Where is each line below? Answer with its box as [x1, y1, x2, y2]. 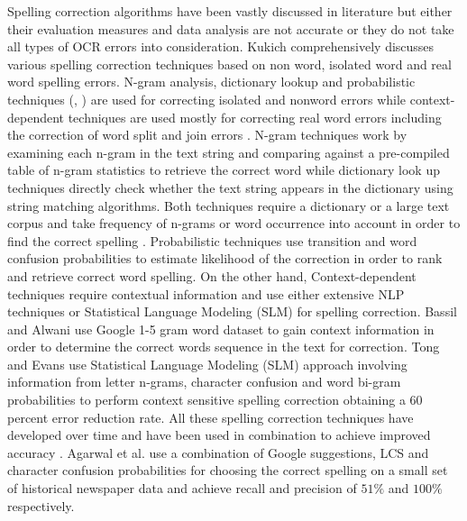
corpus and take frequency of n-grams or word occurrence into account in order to [7, 214, 461, 233]
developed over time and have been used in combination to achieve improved [7, 425, 431, 444]
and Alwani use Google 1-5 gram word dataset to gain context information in [7, 319, 435, 338]
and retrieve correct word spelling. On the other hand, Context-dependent [7, 266, 417, 285]
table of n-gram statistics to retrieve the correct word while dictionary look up [7, 160, 440, 179]
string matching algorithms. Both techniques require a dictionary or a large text [7, 196, 450, 215]
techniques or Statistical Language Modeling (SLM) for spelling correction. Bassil [7, 302, 457, 321]
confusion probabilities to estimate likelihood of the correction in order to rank [7, 249, 443, 268]
